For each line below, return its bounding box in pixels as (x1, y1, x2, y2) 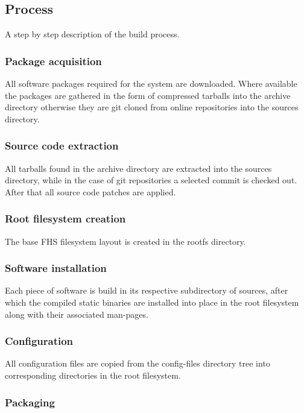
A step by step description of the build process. (5, 28, 180, 40)
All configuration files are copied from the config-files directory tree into (5, 357, 270, 370)
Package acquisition (5, 53, 102, 68)
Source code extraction (5, 138, 119, 153)
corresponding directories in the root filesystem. (5, 369, 181, 382)
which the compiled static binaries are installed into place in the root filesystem (5, 296, 299, 309)
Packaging (5, 394, 55, 409)
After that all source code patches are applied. (5, 185, 176, 198)
